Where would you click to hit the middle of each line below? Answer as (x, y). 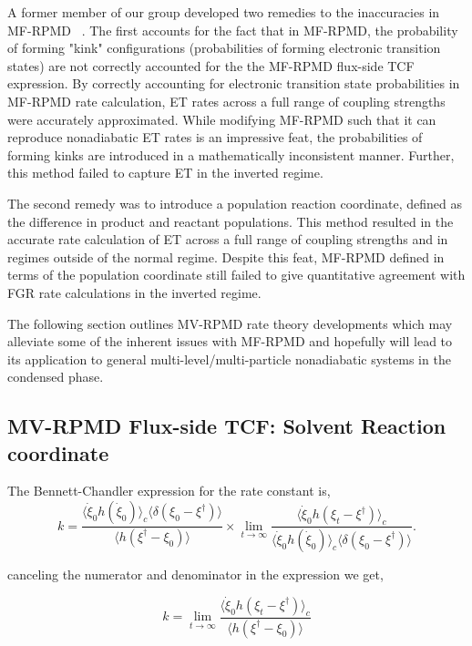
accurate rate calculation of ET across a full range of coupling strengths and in (228, 239)
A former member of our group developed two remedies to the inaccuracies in (224, 12)
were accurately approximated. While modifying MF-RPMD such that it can (222, 119)
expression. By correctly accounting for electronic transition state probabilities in (234, 83)
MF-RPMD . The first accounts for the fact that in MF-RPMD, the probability (233, 30)
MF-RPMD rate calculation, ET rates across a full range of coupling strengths (226, 101)
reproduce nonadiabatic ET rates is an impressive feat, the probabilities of (215, 137)
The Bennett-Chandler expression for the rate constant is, (169, 491)
